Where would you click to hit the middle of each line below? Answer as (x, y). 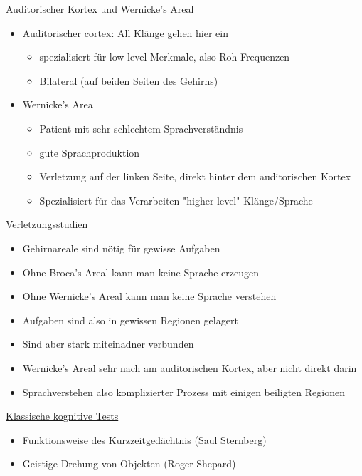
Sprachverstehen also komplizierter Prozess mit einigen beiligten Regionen (183, 392)
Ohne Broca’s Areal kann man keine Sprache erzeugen (140, 272)
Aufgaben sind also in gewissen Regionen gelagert (130, 320)
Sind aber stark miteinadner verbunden (108, 344)
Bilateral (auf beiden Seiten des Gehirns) (129, 80)
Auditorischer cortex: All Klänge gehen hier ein (125, 32)
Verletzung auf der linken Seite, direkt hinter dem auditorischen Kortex (195, 176)
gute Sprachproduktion (90, 152)
